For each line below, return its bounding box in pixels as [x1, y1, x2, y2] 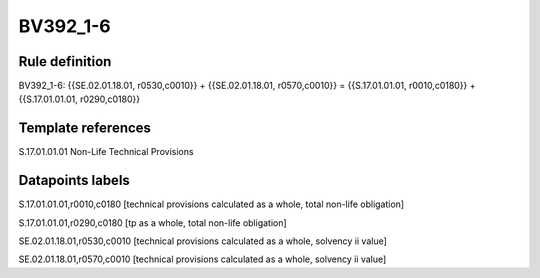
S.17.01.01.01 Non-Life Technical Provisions [18, 146, 194, 158]
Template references [18, 120, 152, 137]
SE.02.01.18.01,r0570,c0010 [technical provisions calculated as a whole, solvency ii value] [18, 253, 387, 265]
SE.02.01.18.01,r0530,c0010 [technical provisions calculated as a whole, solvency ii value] [18, 235, 387, 247]
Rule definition [18, 53, 112, 70]
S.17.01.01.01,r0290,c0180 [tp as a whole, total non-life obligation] [18, 216, 287, 229]
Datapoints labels [18, 172, 130, 189]
